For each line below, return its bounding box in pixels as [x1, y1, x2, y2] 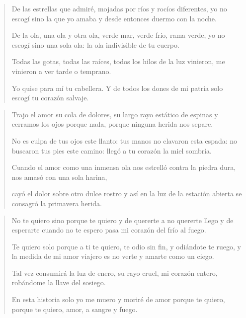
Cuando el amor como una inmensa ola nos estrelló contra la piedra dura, [11, 162, 236, 172]
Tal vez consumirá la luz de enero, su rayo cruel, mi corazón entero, [11, 267, 218, 278]
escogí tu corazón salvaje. [11, 92, 89, 103]
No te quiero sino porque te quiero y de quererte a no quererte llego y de [11, 215, 234, 225]
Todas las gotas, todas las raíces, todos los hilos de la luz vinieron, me [11, 56, 225, 67]
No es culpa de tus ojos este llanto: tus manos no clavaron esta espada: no [11, 135, 238, 146]
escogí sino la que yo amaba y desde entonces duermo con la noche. [11, 13, 217, 23]
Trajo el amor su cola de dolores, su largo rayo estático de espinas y [11, 109, 218, 119]
